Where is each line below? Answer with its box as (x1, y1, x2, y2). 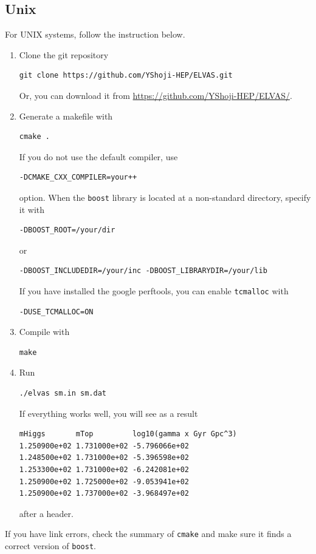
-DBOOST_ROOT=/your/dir (19, 226, 115, 235)
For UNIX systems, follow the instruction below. (5, 28, 185, 41)
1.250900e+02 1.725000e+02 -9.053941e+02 (19, 477, 189, 486)
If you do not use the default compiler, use (19, 150, 178, 163)
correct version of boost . (5, 539, 96, 552)
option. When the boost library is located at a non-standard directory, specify (19, 191, 311, 203)
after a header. (19, 507, 74, 519)
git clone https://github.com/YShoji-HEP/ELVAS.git (19, 71, 233, 80)
